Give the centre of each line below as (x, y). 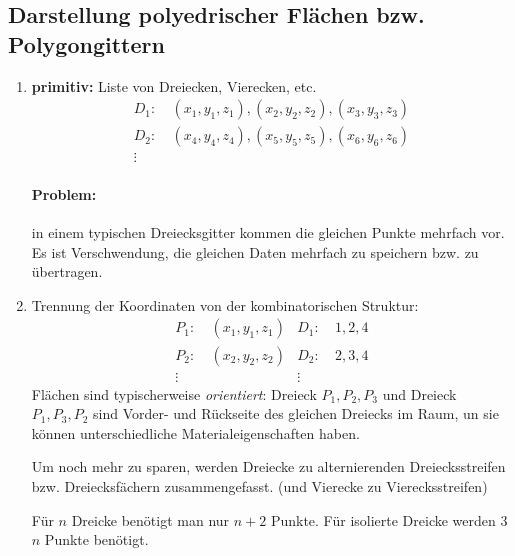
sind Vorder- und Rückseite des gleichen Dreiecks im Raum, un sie (295, 413)
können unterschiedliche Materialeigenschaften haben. (195, 432)
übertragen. (67, 271)
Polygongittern (86, 43)
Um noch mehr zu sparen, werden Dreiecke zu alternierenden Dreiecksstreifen (268, 466)
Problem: (64, 193)
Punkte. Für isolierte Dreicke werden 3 (389, 519)
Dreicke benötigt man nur (150, 519)
